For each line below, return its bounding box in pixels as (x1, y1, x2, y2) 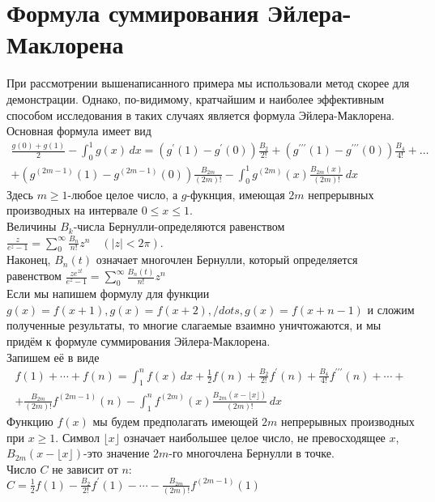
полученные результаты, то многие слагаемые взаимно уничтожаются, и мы (6, 317, 382, 334)
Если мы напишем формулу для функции (6, 285, 210, 302)
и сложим (367, 300, 415, 317)
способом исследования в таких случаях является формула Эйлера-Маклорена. (6, 106, 394, 123)
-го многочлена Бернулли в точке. (168, 445, 335, 462)
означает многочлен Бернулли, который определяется (96, 251, 358, 268)
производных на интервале (6, 202, 138, 219)
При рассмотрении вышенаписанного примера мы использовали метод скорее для (6, 74, 410, 91)
